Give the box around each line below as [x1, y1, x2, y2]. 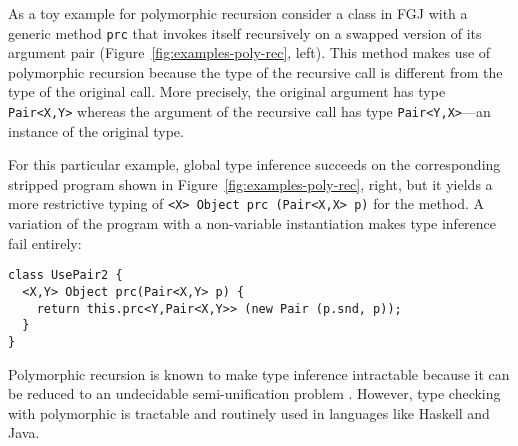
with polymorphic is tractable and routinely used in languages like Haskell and [8, 402, 490, 423]
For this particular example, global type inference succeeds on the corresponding [8, 154, 501, 175]
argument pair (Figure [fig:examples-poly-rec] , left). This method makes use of [8, 42, 491, 63]
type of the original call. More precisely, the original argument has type [8, 81, 446, 102]
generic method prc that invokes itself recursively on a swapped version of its [8, 22, 482, 43]
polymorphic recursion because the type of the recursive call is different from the [8, 61, 503, 82]
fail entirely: [8, 232, 82, 253]
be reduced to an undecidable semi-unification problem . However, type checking [8, 383, 501, 404]
